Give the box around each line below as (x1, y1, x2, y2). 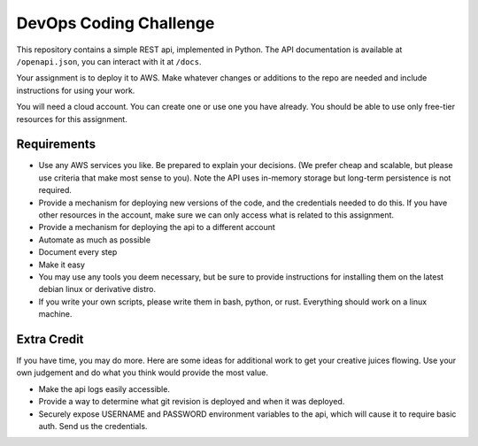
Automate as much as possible (38, 235, 150, 245)
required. (38, 185, 73, 196)
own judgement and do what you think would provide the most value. (16, 367, 269, 378)
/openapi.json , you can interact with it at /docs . (16, 56, 203, 66)
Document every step (38, 247, 118, 258)
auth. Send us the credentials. (38, 420, 148, 431)
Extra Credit (16, 332, 84, 347)
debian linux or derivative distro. (38, 284, 157, 295)
